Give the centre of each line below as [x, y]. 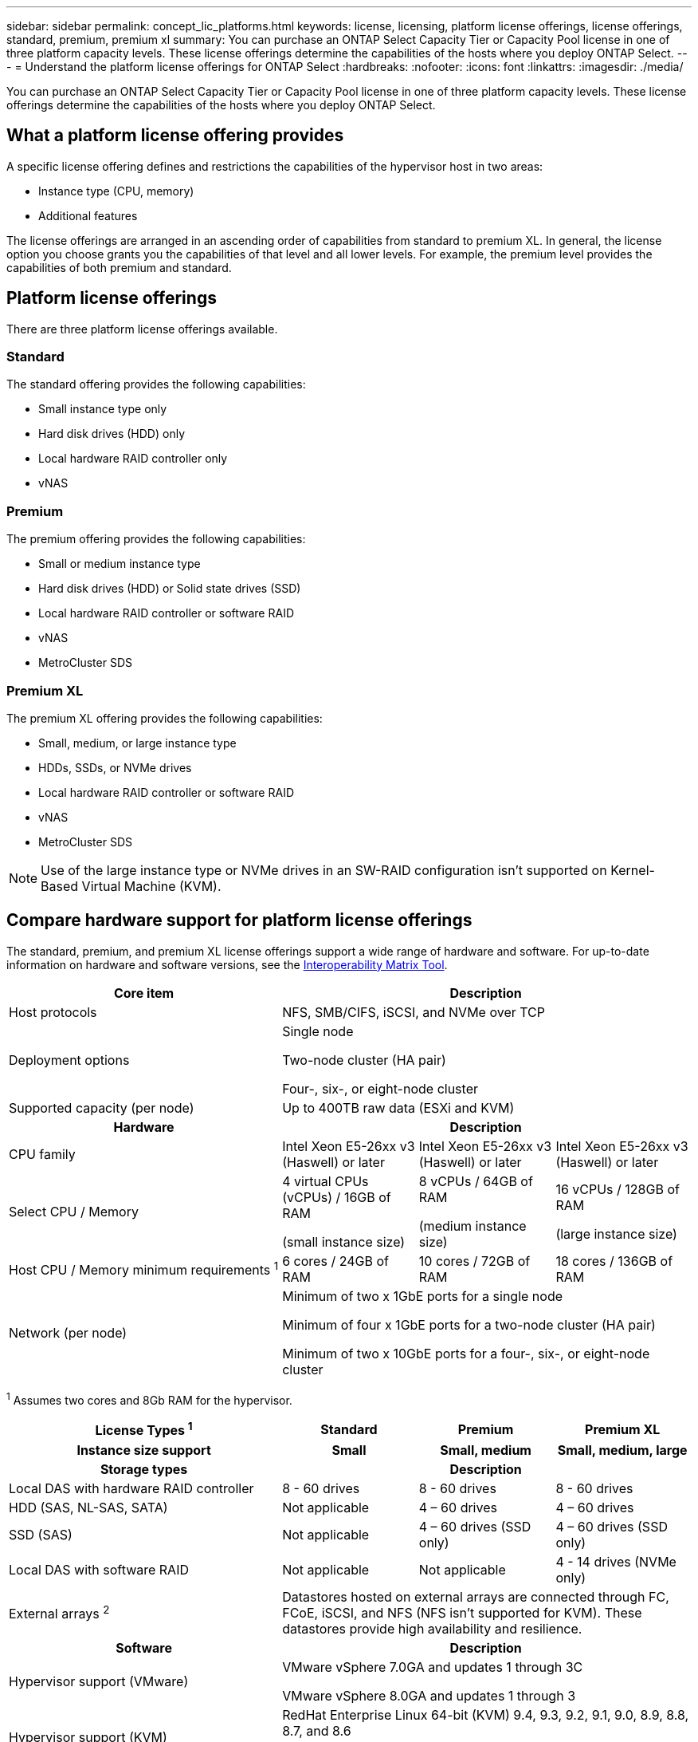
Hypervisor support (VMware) [99, 1681]
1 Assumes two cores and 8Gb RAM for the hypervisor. [149, 1399]
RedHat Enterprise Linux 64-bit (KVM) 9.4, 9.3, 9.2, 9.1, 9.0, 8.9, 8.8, [486, 1714]
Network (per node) [68, 1332]
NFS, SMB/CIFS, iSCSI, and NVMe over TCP [414, 1012]
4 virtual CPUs [325, 1181]
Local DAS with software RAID [99, 1569]
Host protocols [53, 1012]
